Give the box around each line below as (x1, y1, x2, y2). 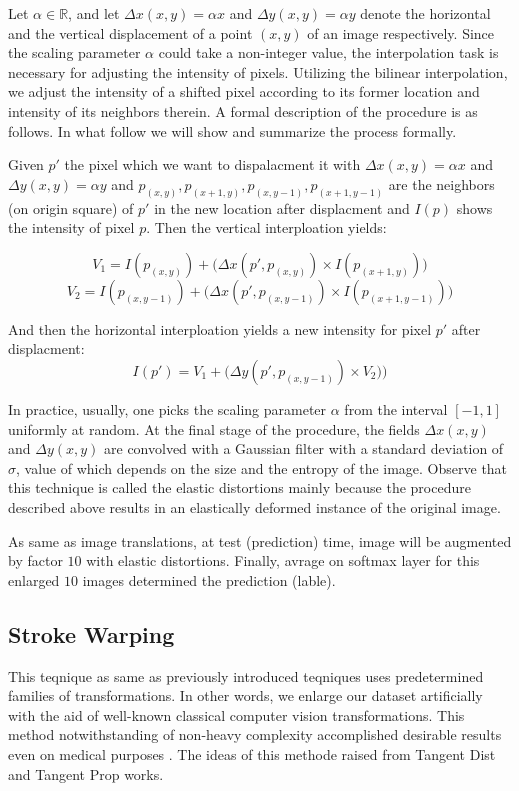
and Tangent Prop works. (8, 763, 164, 784)
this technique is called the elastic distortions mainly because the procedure (8, 477, 471, 498)
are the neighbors (388, 173, 495, 194)
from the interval (344, 398, 448, 419)
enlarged (8, 569, 60, 590)
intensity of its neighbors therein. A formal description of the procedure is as (8, 100, 478, 121)
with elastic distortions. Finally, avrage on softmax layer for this (86, 550, 480, 571)
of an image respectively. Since (307, 22, 495, 43)
